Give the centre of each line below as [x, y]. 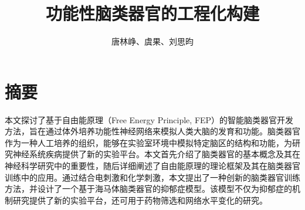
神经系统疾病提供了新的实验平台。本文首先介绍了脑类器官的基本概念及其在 [156, 154]
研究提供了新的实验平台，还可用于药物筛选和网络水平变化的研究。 [140, 200]
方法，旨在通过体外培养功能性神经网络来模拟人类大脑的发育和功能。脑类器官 [152, 131]
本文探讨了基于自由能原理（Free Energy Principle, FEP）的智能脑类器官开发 [149, 119]
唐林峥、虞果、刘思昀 [152, 41]
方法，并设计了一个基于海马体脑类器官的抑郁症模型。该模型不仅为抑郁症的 [148, 189]
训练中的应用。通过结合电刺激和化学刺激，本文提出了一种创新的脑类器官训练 [152, 177]
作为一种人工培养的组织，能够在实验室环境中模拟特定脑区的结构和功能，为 [148, 142]
